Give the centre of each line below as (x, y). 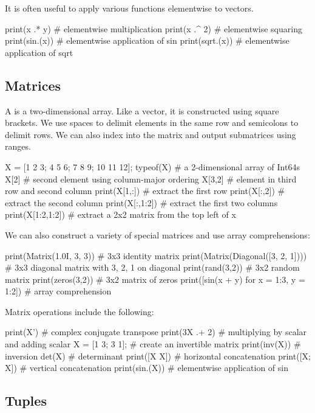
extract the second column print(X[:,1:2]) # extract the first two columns (141, 202)
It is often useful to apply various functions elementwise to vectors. (129, 8)
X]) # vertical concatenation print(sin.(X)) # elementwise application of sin (147, 368)
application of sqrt (39, 52)
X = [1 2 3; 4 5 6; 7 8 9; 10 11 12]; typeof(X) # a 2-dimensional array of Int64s (152, 166)
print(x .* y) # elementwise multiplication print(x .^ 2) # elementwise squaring (154, 28)
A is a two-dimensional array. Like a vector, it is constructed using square (142, 110)
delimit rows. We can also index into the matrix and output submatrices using (151, 134)
